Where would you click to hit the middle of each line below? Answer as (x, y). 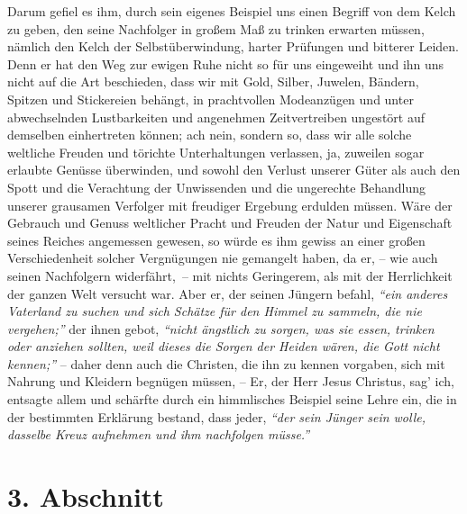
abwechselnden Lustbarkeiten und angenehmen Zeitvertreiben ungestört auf (216, 117)
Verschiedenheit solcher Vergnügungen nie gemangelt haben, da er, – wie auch (223, 258)
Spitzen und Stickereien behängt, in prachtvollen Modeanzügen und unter (211, 99)
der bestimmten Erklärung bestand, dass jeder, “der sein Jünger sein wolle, (217, 416)
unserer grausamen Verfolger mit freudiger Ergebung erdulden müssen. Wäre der (230, 205)
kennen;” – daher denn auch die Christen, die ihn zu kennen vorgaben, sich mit (226, 363)
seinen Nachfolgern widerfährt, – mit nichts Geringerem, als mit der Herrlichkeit (230, 275)
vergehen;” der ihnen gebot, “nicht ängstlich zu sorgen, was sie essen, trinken (221, 328)
